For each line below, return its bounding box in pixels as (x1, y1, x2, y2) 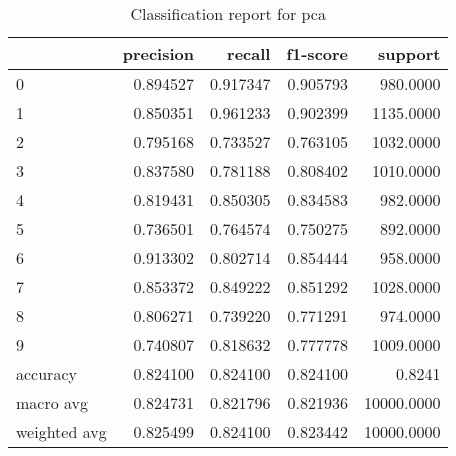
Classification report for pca (130, 2, 326, 25)
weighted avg (16, 420, 107, 443)
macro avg (16, 391, 89, 414)
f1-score (286, 42, 349, 65)
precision (122, 42, 194, 65)
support (378, 42, 441, 65)
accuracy (16, 362, 77, 385)
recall (227, 42, 271, 65)
